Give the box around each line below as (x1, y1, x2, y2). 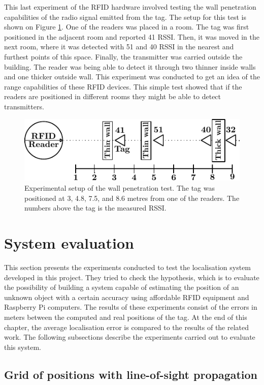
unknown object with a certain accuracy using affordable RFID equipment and (4, 291, 249, 302)
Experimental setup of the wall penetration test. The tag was (24, 183, 215, 193)
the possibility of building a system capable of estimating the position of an (4, 282, 239, 292)
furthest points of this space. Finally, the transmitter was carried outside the (4, 51, 243, 62)
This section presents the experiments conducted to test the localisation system (4, 261, 251, 272)
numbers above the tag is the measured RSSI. (24, 202, 167, 213)
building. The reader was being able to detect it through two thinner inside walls (4, 61, 256, 72)
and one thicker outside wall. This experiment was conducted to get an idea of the (4, 71, 260, 82)
